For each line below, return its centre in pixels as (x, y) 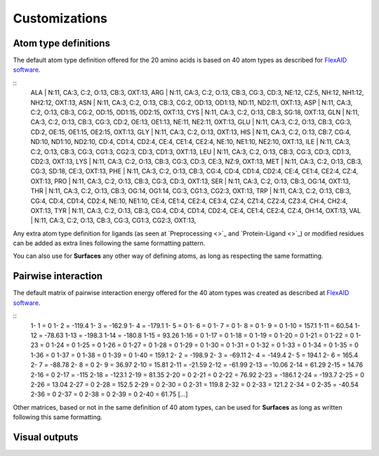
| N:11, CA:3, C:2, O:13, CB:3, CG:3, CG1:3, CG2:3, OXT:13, (113, 221)
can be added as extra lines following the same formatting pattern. (109, 243)
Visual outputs (46, 437)
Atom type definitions (61, 43)
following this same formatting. (58, 417)
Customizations (60, 18)
